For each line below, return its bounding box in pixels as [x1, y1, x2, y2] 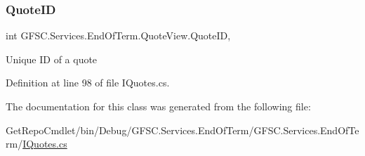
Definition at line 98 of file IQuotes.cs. [6, 75, 170, 90]
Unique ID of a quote [6, 51, 98, 66]
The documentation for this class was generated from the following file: [6, 99, 311, 113]
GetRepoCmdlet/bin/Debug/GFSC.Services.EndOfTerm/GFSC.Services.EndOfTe [6, 122, 359, 137]
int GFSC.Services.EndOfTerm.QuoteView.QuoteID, [6, 28, 231, 43]
